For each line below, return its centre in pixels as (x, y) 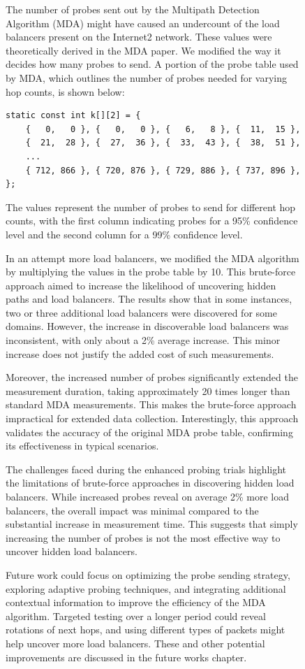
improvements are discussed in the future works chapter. (126, 657)
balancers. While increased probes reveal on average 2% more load (148, 496)
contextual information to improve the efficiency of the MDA (136, 602)
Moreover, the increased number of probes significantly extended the (152, 377)
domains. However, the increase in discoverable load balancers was (147, 326)
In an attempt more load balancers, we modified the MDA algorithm (152, 258)
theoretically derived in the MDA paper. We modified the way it (143, 50)
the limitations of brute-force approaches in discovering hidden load (150, 483)
